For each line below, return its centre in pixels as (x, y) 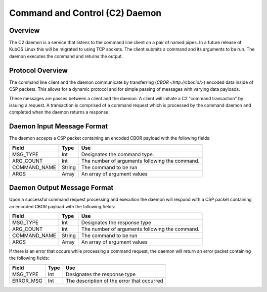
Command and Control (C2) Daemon (85, 13)
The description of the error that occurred (114, 281)
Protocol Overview (38, 70)
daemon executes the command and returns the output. (66, 56)
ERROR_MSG (27, 281)
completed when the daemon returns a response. (59, 112)
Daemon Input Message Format (59, 126)
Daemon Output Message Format (61, 188)
